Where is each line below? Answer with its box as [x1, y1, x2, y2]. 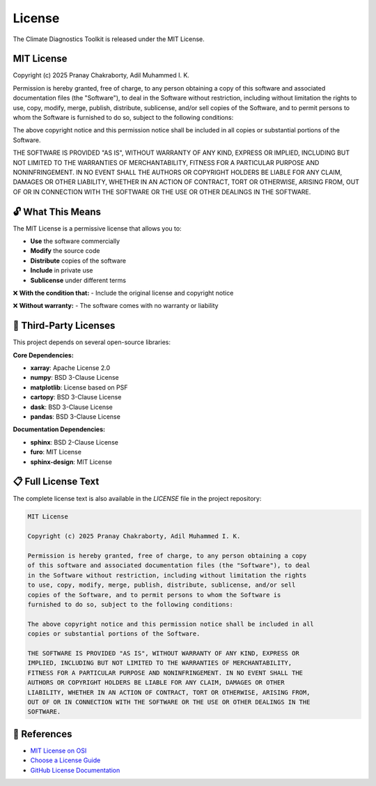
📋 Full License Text [13, 476, 100, 488]
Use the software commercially [30, 237, 120, 245]
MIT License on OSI [30, 746, 87, 755]
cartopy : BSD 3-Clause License [30, 393, 122, 401]
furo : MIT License [30, 448, 81, 456]
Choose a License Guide [30, 756, 101, 764]
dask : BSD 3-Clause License [30, 403, 113, 411]
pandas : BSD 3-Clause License [30, 413, 121, 421]
